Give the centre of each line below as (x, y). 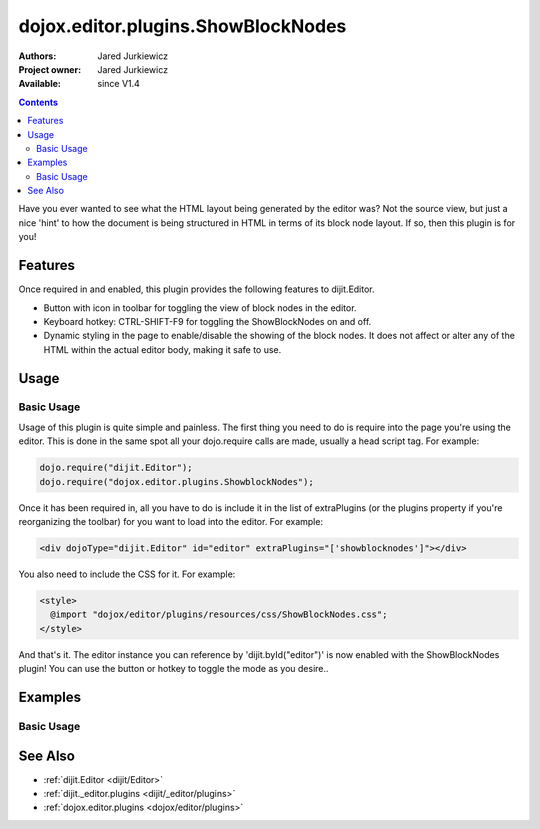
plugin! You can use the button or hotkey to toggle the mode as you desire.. (173, 669)
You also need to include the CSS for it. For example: (127, 574)
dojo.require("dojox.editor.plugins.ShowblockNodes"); (176, 481)
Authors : (37, 56)
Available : (40, 84)
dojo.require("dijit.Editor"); (116, 468)
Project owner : (50, 69)
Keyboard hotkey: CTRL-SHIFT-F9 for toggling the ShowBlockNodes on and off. (207, 321)
